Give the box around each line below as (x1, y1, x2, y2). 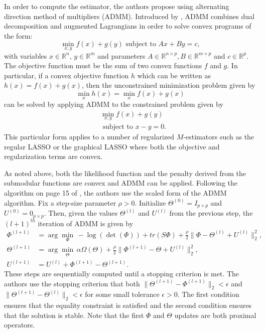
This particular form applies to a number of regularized (4, 131, 175, 142)
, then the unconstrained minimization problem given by (81, 80, 255, 90)
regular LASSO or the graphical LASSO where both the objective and (4, 141, 220, 151)
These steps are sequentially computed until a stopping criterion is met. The (4, 268, 239, 279)
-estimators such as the (183, 131, 254, 142)
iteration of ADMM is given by (38, 218, 134, 228)
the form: (4, 30, 33, 41)
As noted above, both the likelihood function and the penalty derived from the (4, 168, 246, 178)
